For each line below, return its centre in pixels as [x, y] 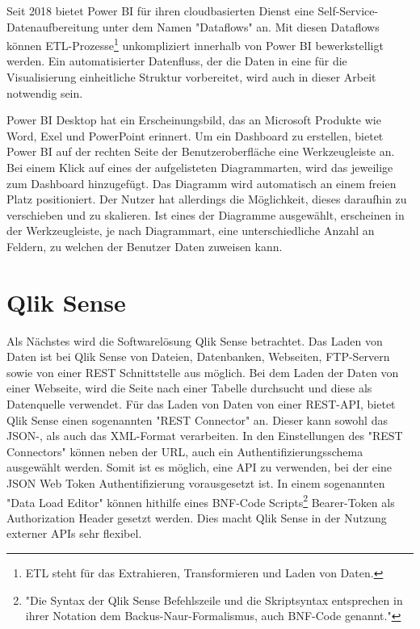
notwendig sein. [45, 92]
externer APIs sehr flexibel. [74, 533]
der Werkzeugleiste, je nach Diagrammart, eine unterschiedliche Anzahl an [191, 231]
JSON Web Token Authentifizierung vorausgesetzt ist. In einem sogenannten [196, 483]
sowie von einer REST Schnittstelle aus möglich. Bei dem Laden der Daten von [203, 372]
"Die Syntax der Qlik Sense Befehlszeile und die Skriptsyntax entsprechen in [214, 600]
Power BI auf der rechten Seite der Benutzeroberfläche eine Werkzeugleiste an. [201, 151]
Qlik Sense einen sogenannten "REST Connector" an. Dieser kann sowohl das [197, 419]
